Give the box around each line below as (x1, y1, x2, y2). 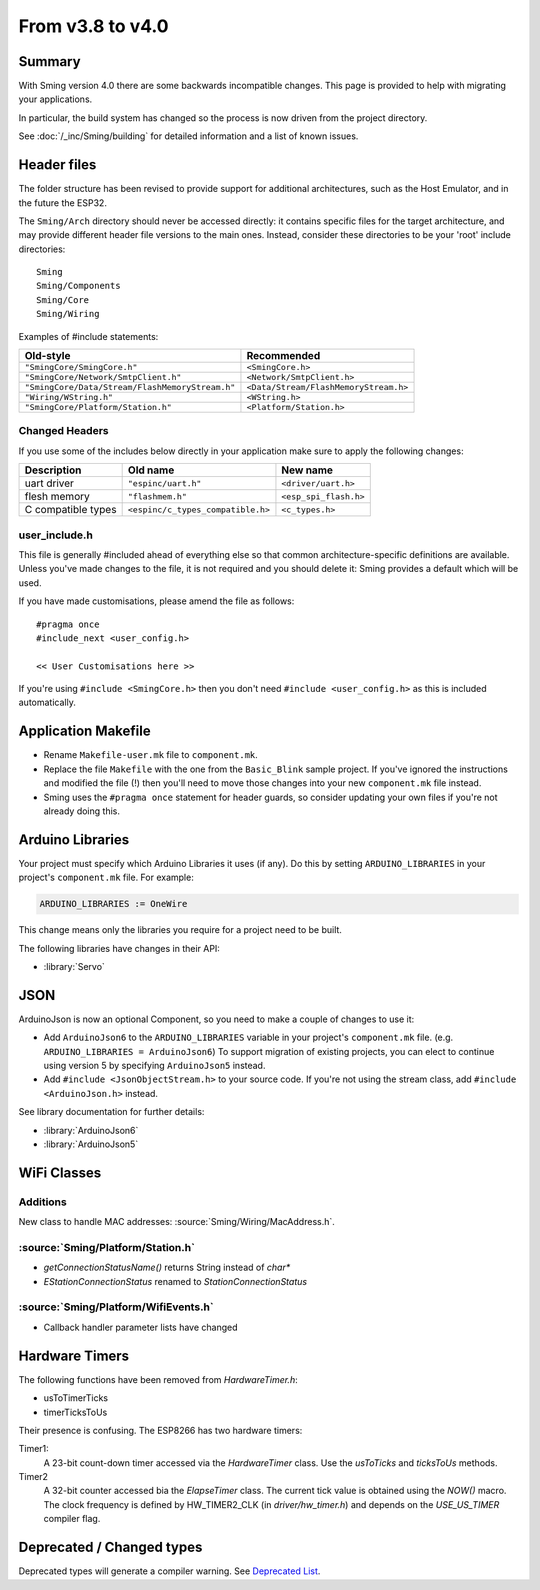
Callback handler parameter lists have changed (43, 1321, 239, 1333)
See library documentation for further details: (18, 1106, 205, 1118)
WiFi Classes (18, 1164, 102, 1181)
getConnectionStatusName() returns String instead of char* (43, 1261, 291, 1274)
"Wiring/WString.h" (24, 392, 114, 403)
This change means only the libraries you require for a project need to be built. (18, 924, 342, 936)
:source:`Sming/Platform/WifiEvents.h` (18, 1300, 214, 1314)
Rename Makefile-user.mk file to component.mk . (43, 749, 259, 761)
